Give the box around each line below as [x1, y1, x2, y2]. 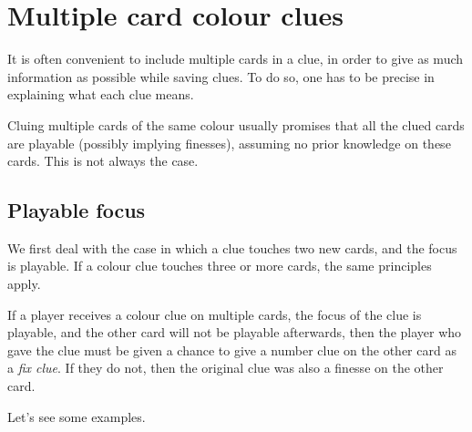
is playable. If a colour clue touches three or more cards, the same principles [7, 256, 432, 275]
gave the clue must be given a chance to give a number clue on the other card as [7, 340, 457, 359]
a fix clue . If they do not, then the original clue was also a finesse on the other [7, 358, 444, 377]
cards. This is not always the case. [7, 151, 199, 170]
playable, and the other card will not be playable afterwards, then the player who [7, 323, 462, 342]
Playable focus [7, 196, 146, 224]
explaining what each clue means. [7, 85, 194, 104]
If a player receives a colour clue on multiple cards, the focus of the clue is [7, 304, 422, 324]
